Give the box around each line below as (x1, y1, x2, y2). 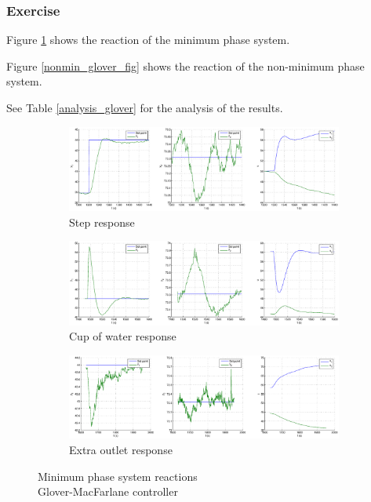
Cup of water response (69, 328, 176, 344)
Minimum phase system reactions (38, 467, 198, 484)
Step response (69, 213, 135, 230)
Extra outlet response (69, 442, 173, 458)
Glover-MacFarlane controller (38, 483, 178, 500)
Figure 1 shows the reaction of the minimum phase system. (6, 31, 290, 48)
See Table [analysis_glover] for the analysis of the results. (6, 100, 283, 115)
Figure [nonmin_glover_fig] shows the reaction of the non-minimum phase (6, 57, 365, 74)
